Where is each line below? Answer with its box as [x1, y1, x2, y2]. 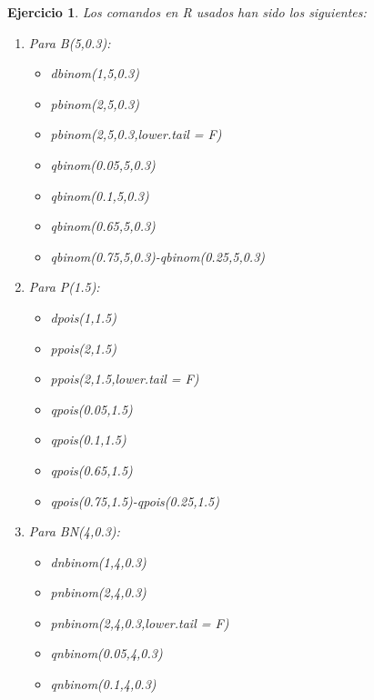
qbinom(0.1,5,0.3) [50, 185, 149, 205]
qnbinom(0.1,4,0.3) [50, 675, 157, 694]
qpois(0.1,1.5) [50, 430, 126, 449]
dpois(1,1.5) [50, 307, 116, 326]
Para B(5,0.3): [28, 33, 111, 52]
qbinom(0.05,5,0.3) [50, 155, 156, 174]
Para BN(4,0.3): [28, 522, 120, 541]
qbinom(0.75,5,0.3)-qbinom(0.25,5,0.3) [50, 246, 266, 265]
